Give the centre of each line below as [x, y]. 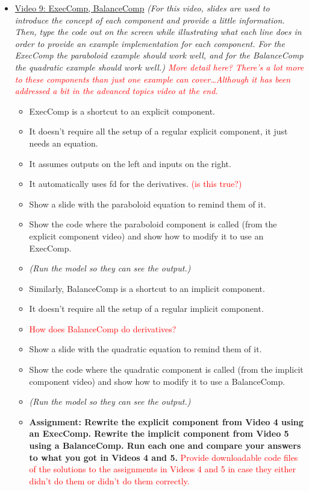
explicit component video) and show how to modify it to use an [146, 236]
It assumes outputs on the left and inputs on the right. [130, 163]
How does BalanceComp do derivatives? [103, 328]
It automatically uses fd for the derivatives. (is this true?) [136, 184]
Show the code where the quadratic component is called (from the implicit [166, 369]
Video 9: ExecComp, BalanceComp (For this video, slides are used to [142, 8]
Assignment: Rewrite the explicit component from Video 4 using [166, 421]
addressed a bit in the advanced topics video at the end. [116, 91]
